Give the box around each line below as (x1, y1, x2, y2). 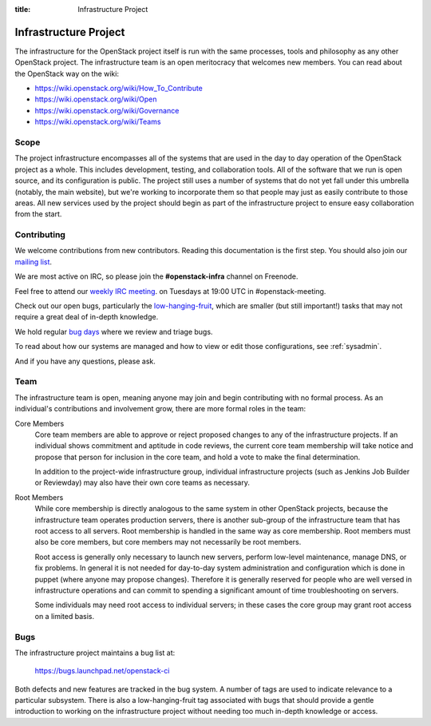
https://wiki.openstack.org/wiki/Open (34, 94, 157, 104)
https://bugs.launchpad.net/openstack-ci (34, 666, 170, 676)
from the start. (14, 209, 62, 219)
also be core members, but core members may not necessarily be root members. (34, 538, 302, 547)
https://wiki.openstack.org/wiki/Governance (34, 105, 180, 115)
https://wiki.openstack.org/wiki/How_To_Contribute (34, 84, 204, 93)
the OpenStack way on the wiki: (14, 69, 120, 78)
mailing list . (14, 256, 52, 267)
